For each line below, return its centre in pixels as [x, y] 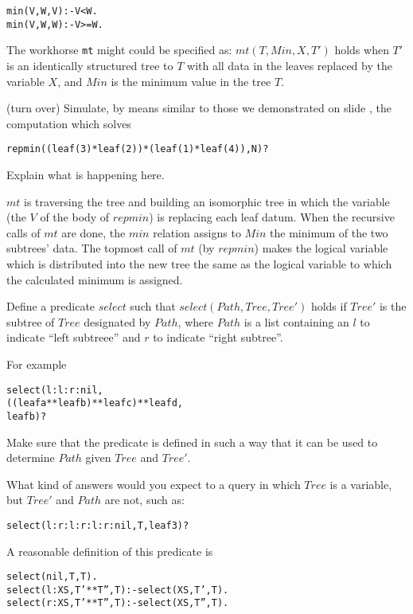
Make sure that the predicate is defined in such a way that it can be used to [192, 442]
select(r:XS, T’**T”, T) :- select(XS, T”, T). [118, 603]
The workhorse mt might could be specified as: [119, 50]
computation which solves [69, 123]
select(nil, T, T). [52, 577]
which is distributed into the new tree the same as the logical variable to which [199, 263]
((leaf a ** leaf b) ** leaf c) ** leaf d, [95, 403]
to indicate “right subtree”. [218, 337]
